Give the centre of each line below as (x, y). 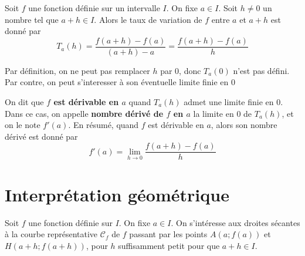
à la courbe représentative (51, 234)
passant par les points (168, 234)
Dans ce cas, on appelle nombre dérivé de (84, 113)
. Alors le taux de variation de (148, 19)
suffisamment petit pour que (169, 245)
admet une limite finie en (229, 102)
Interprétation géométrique (117, 194)
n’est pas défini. (261, 70)
